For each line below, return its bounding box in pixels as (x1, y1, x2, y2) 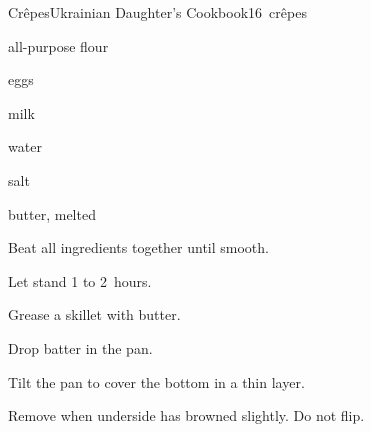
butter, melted (8, 203, 96, 224)
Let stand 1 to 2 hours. (8, 270, 152, 291)
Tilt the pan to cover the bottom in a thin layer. (8, 371, 305, 392)
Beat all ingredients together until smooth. (8, 237, 269, 258)
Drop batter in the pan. (8, 337, 153, 358)
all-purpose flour (8, 35, 109, 56)
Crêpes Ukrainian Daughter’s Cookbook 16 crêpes (8, 2, 307, 22)
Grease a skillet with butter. (8, 304, 181, 325)
